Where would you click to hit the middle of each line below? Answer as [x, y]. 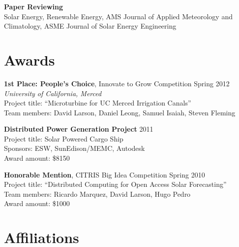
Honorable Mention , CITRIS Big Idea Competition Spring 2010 [105, 174]
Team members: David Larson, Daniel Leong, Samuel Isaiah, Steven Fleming [120, 112]
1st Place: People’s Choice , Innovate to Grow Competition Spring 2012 [117, 83]
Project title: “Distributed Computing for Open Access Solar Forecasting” [115, 184]
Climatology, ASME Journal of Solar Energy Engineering [90, 26]
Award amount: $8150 [37, 158]
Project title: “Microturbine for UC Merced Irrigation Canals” [98, 103]
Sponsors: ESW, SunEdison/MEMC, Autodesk [75, 148]
